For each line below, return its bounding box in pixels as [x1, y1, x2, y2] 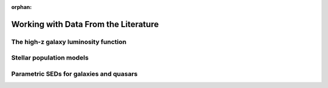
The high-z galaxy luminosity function [11, 37, 127, 46]
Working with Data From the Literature [11, 19, 159, 30]
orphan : [11, 4, 32, 10]
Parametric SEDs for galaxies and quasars [11, 69, 138, 78]
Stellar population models [11, 54, 89, 62]
